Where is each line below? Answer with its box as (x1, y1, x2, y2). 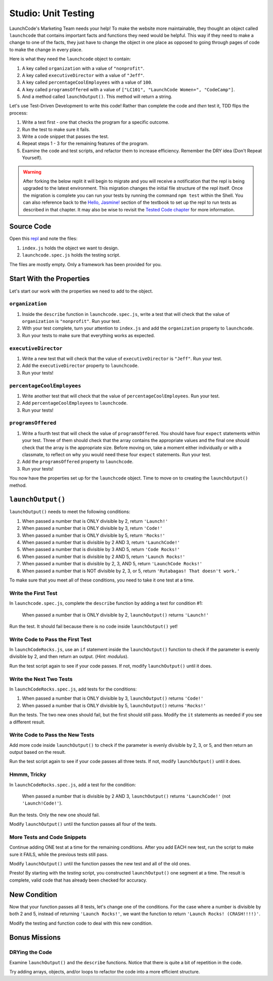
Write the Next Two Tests (9, 675, 73, 682)
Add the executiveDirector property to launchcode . (22, 362, 139, 369)
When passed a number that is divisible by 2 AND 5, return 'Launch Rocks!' (22, 553, 186, 560)
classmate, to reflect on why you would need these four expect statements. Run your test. (22, 451, 211, 457)
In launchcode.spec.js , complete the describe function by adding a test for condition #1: (9, 600, 203, 606)
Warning (23, 169, 41, 175)
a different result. (9, 719, 45, 725)
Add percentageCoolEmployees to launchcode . (22, 400, 128, 406)
